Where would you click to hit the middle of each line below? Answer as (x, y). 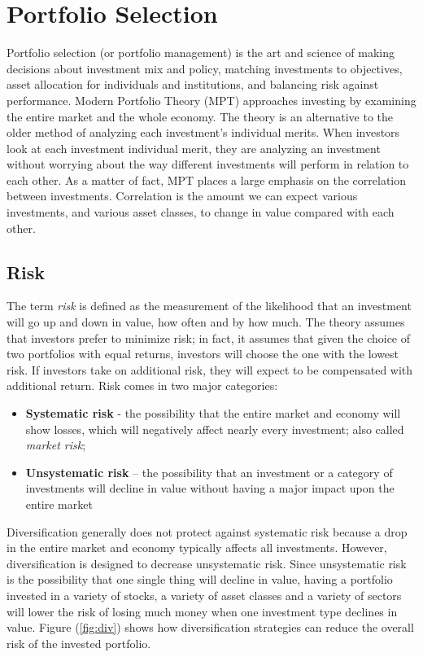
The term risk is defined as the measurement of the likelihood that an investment (209, 306)
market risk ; (56, 445)
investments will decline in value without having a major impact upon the (210, 488)
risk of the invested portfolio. (79, 643)
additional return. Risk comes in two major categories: (142, 385)
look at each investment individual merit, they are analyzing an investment (194, 148)
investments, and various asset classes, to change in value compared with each (201, 212)
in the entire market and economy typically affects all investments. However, (197, 547)
